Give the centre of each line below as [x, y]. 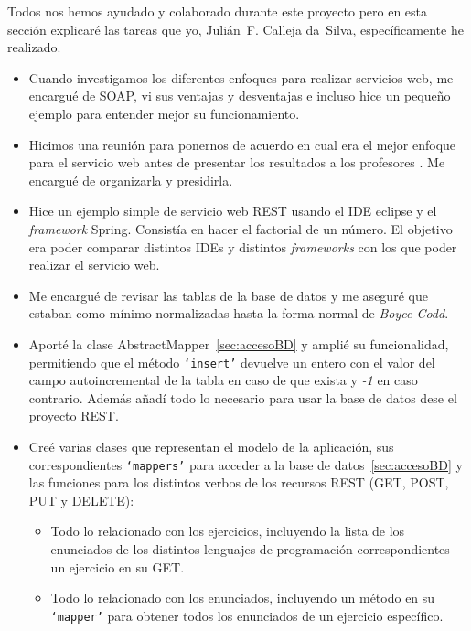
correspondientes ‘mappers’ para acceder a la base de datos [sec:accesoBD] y [246, 464]
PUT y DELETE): [81, 500]
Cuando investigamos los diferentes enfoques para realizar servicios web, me [241, 77]
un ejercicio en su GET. [118, 567]
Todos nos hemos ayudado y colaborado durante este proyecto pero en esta [218, 11]
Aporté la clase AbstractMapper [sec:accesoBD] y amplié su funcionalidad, [239, 343]
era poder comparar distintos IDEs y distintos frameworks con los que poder [243, 246]
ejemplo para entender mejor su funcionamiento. [164, 113]
